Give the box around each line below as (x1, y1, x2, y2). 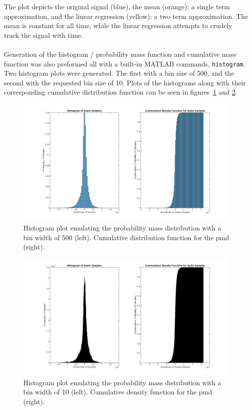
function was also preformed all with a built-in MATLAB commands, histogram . (4, 58, 245, 68)
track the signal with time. (4, 30, 83, 40)
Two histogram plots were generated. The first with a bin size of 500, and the (4, 68, 235, 78)
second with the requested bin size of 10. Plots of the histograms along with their (4, 77, 246, 87)
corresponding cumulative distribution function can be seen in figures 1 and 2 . (4, 87, 237, 97)
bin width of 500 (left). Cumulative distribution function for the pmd (23, 232, 229, 242)
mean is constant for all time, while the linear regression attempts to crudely (4, 20, 232, 31)
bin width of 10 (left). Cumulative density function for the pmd (23, 387, 212, 397)
